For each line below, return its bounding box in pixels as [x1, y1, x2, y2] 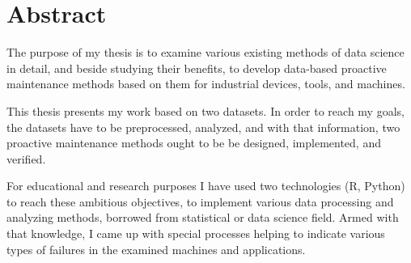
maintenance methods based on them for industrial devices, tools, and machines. [6, 75, 405, 92]
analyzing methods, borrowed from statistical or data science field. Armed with [6, 209, 399, 226]
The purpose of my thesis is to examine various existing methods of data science [6, 44, 405, 61]
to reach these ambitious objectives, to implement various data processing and [6, 193, 394, 210]
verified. [6, 150, 46, 167]
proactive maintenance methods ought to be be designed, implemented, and [6, 134, 381, 151]
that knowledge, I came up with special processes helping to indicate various [6, 225, 385, 242]
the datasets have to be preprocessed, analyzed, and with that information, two [6, 118, 400, 135]
